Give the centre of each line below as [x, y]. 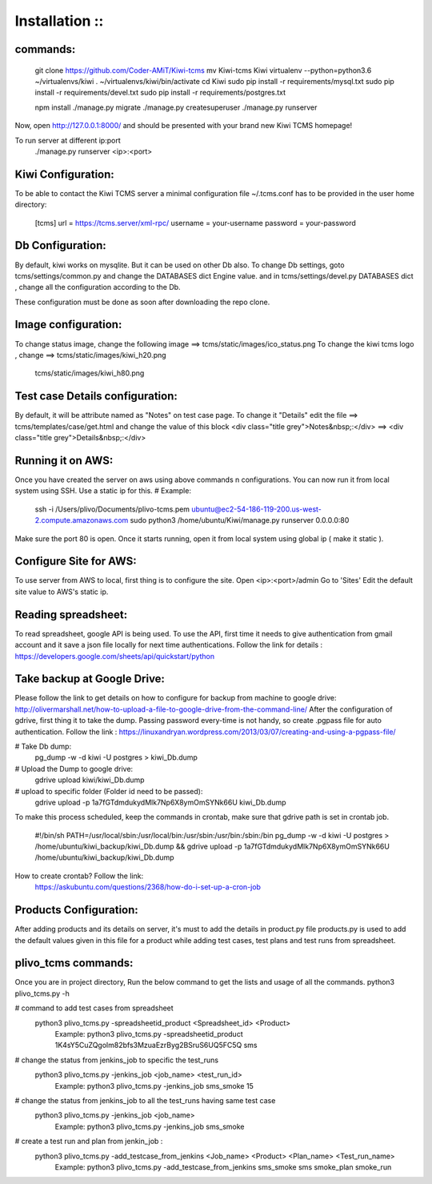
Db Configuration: [61, 245]
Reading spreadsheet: [71, 614]
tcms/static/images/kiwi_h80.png [90, 373]
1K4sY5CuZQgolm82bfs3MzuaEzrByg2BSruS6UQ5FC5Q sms [156, 1046]
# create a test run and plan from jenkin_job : [89, 1142]
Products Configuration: [77, 910]
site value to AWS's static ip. [62, 592]
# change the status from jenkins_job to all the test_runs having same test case [145, 1100]
